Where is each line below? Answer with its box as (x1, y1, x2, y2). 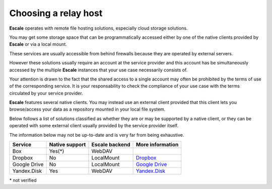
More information (135, 141, 179, 148)
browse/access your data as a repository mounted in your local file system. (9, 106, 166, 113)
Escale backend (91, 141, 130, 148)
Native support (49, 141, 86, 148)
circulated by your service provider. (9, 90, 83, 96)
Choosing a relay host (9, 8, 103, 19)
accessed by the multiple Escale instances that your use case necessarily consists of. (9, 67, 188, 73)
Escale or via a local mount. (9, 41, 67, 47)
